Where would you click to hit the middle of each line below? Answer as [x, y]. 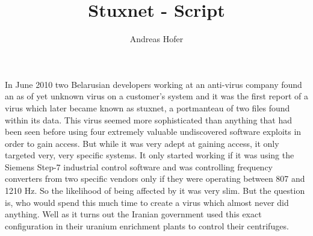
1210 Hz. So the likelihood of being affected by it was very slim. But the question [155, 191]
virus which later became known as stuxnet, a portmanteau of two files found [147, 107]
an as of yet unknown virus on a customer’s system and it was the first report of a [156, 96]
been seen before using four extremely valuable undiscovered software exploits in [153, 132]
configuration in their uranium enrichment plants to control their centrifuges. [147, 225]
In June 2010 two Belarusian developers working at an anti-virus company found [153, 84]
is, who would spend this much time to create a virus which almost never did [147, 202]
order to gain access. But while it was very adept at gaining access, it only [142, 143]
